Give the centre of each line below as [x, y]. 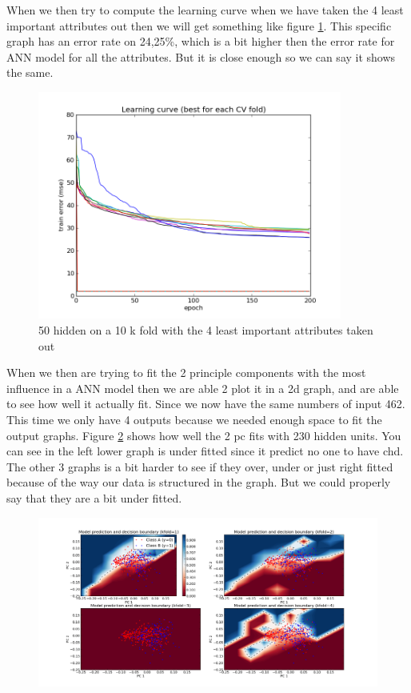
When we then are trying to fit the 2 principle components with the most [186, 373]
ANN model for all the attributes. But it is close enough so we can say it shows [201, 56]
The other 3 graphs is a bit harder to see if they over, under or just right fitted [200, 466]
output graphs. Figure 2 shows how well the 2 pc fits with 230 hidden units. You [204, 435]
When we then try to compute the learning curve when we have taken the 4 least [205, 10]
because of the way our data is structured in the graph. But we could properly [199, 482]
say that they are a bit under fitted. [94, 497]
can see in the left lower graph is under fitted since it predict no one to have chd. [205, 451]
